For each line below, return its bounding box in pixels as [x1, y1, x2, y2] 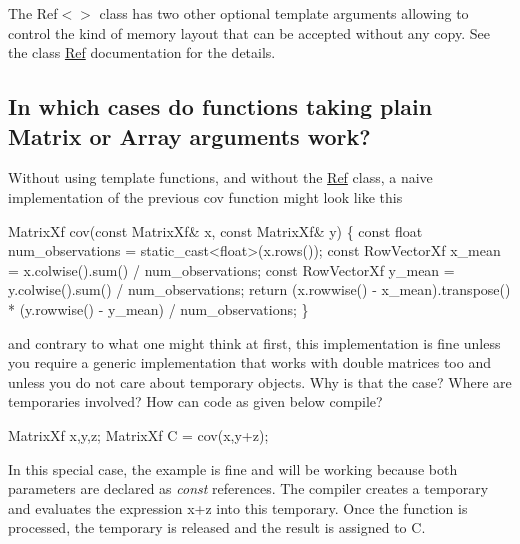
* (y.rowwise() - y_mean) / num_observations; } [8, 298, 309, 319]
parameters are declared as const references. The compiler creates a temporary [8, 478, 489, 499]
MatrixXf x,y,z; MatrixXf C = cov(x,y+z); [8, 424, 269, 445]
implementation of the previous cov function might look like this [8, 186, 403, 207]
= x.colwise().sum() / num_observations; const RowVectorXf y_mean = [8, 259, 455, 280]
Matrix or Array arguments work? [8, 120, 371, 151]
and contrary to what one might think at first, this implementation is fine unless [8, 332, 501, 353]
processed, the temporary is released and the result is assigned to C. [8, 517, 426, 538]
